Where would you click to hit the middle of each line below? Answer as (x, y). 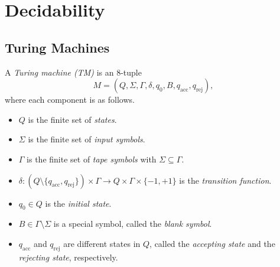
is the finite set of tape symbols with (92, 159)
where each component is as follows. (70, 100)
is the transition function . (225, 180)
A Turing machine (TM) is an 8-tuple (73, 72)
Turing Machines (57, 47)
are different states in (102, 243)
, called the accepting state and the (212, 243)
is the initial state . (78, 203)
